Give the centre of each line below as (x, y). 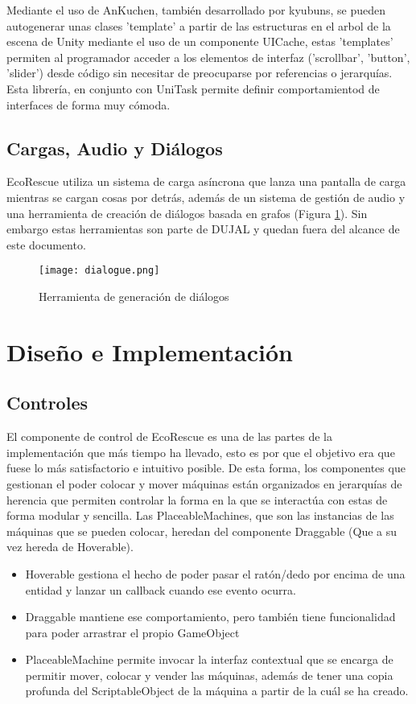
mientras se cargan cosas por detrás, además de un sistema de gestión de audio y (206, 197)
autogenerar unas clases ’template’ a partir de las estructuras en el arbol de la (199, 25)
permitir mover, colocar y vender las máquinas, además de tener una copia (209, 675)
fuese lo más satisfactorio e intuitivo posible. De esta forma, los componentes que (206, 468)
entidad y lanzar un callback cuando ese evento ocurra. (161, 589)
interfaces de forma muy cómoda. (89, 104)
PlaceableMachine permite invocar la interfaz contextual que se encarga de (209, 659)
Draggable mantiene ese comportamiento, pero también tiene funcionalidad (210, 617)
